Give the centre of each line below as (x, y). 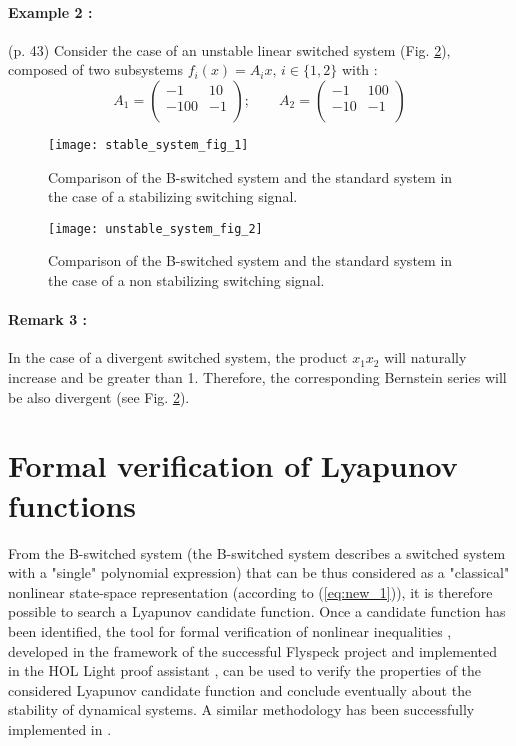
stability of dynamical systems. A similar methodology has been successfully (241, 709)
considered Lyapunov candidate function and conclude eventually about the (240, 689)
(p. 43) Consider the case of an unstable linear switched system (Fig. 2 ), (229, 49)
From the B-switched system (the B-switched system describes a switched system (257, 552)
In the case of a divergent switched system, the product (178, 357)
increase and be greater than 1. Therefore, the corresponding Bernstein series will (257, 377)
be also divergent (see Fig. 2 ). (99, 396)
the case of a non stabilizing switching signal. (186, 280)
